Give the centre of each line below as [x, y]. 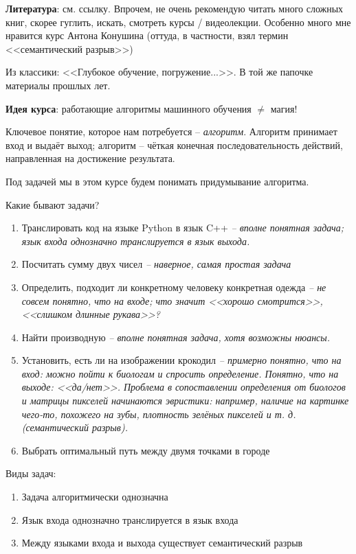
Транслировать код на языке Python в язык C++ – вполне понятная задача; [183, 228]
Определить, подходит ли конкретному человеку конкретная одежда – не [174, 287]
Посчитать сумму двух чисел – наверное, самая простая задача [156, 264]
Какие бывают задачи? [53, 204]
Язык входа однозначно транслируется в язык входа [130, 519]
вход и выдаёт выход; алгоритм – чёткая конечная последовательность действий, [174, 145]
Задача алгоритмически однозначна [95, 497]
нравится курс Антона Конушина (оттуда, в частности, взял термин [147, 35]
